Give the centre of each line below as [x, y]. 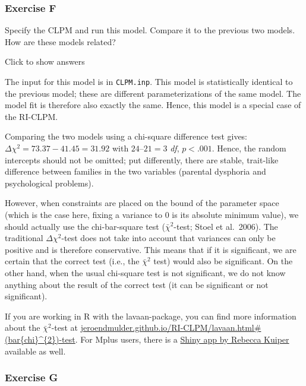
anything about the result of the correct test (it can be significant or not [137, 284]
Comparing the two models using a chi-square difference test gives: [126, 136]
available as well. [35, 351]
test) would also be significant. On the [223, 261]
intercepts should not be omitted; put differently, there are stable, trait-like [142, 159]
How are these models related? [60, 41]
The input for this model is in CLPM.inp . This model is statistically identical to [149, 81]
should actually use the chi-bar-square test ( [85, 226]
